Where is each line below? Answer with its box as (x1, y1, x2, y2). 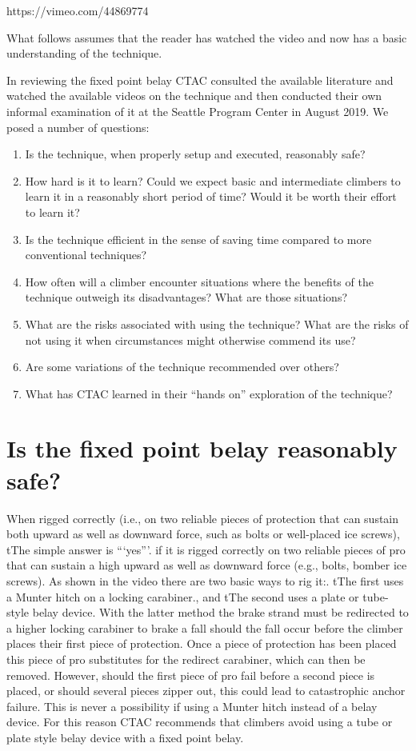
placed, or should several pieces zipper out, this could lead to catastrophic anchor (6, 682, 406, 699)
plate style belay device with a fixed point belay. (6, 729, 244, 745)
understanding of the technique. (6, 45, 162, 62)
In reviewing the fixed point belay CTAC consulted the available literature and (6, 71, 394, 88)
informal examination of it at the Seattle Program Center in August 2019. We (6, 102, 389, 119)
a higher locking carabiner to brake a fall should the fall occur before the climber (6, 619, 403, 636)
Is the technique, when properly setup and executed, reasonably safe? (25, 146, 366, 162)
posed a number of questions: (6, 118, 150, 135)
